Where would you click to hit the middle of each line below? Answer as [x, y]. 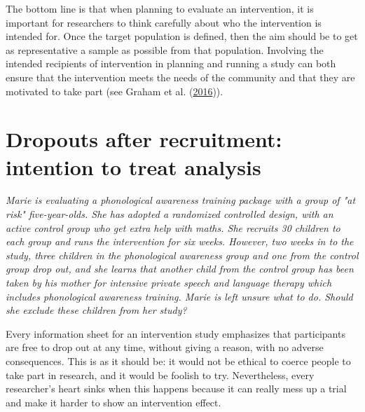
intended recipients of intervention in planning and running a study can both [171, 63]
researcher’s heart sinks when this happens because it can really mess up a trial [176, 389]
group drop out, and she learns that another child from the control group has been [180, 269]
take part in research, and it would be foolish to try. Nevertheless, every [160, 375]
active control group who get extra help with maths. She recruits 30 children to [173, 227]
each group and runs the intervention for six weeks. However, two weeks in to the [180, 241]
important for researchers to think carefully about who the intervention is [164, 22]
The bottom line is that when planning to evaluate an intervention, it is [160, 8]
